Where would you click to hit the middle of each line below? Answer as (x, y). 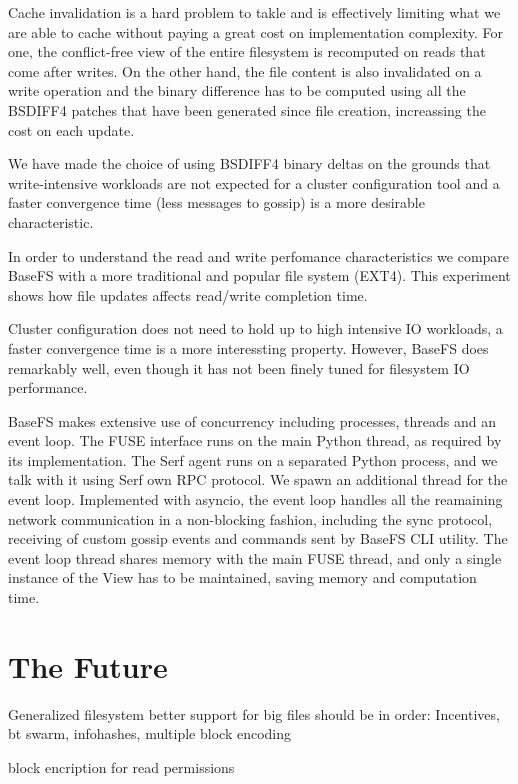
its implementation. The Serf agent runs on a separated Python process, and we (253, 459)
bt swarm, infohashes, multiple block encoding (150, 733)
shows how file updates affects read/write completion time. (188, 294)
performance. (48, 387)
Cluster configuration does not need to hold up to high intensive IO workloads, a (255, 328)
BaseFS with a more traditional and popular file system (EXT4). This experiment (259, 275)
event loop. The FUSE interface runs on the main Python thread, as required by (255, 440)
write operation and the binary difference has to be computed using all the (237, 90)
